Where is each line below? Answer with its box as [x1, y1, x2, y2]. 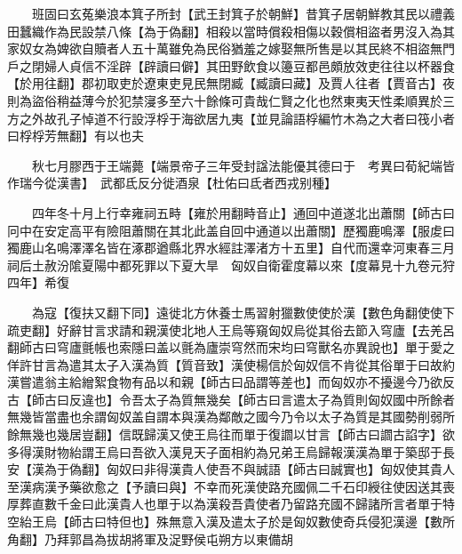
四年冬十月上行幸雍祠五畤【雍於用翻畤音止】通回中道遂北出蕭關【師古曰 [31, 203, 455, 221]
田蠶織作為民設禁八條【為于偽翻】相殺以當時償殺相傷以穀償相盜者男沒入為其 [7, 21, 455, 40]
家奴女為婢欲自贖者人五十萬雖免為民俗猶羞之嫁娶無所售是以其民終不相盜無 [7, 39, 442, 58]
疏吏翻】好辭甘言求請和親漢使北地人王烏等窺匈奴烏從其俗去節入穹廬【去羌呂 [7, 320, 455, 339]
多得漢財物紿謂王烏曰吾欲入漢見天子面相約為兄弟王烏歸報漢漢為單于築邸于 [7, 442, 442, 461]
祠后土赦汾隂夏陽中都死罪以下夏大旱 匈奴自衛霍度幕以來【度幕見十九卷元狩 [7, 255, 455, 274]
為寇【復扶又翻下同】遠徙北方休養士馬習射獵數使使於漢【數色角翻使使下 [31, 302, 455, 321]
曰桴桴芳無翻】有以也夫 [7, 126, 144, 145]
